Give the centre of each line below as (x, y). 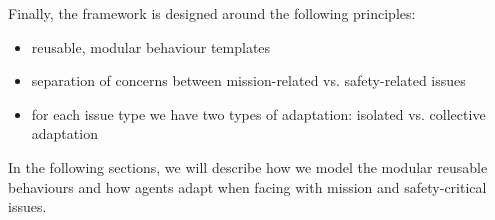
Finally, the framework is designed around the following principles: (212, 13)
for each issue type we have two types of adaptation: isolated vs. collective (258, 113)
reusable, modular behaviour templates (151, 46)
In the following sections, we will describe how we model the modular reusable (248, 166)
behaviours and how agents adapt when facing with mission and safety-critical (247, 186)
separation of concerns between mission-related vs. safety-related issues (248, 80)
